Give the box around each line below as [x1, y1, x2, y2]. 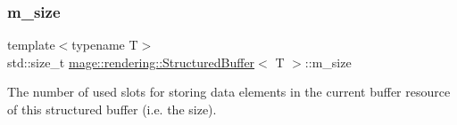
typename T [71, 35, 138, 54]
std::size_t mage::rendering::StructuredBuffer [7, 52, 255, 71]
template [7, 35, 55, 54]
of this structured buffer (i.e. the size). [7, 100, 217, 118]
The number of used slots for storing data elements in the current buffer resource [7, 82, 451, 101]
